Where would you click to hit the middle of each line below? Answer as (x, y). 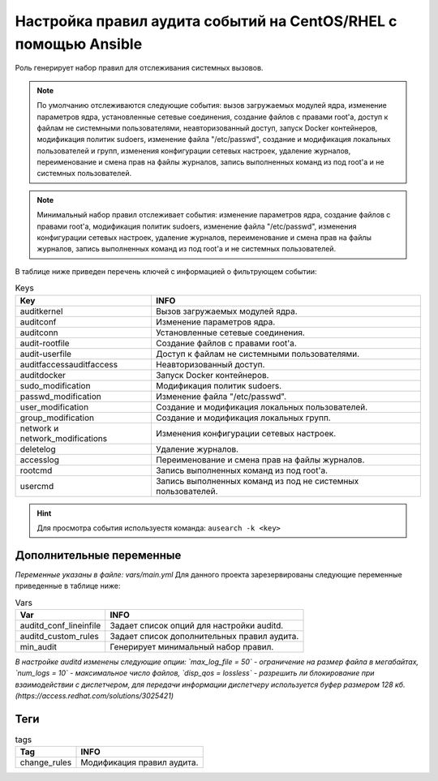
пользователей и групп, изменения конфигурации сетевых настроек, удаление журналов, (194, 151)
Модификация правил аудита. (140, 762)
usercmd (37, 486)
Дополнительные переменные (98, 555)
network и (39, 428)
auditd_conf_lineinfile (60, 626)
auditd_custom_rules (59, 637)
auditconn (39, 333)
